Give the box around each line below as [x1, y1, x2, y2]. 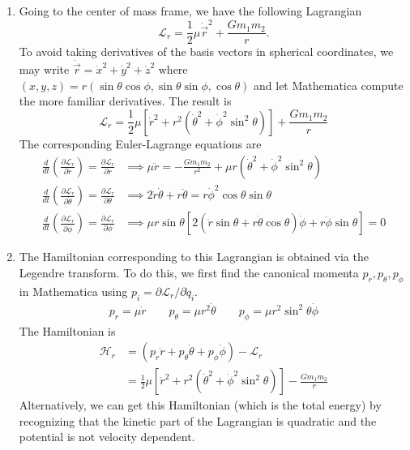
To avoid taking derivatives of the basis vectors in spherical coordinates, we [19, 43, 394, 60]
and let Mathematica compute [254, 76, 404, 93]
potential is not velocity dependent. [19, 428, 195, 445]
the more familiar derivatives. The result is [19, 92, 232, 109]
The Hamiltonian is [19, 322, 116, 339]
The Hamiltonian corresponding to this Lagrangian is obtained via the [19, 248, 369, 265]
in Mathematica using [19, 282, 128, 299]
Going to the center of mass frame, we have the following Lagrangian [19, 2, 362, 19]
